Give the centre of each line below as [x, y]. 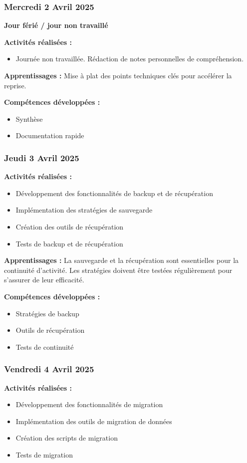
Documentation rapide [50, 135]
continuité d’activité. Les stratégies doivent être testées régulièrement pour [118, 270]
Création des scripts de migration [67, 438]
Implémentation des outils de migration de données [94, 421]
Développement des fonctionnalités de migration [89, 404]
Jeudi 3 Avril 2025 [42, 157]
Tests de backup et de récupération [69, 243]
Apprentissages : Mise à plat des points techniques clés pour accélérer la [118, 75]
